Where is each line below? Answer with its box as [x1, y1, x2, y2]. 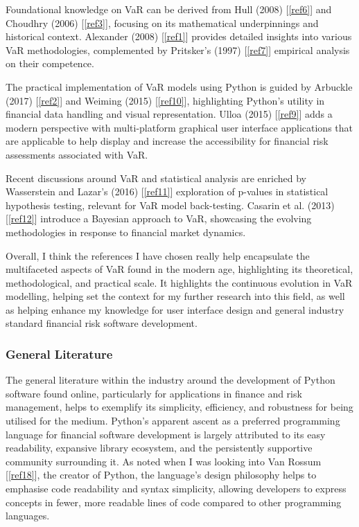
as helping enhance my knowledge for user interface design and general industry [6, 302, 344, 316]
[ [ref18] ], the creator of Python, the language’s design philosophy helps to [6, 467, 317, 482]
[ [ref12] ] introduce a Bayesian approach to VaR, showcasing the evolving [6, 211, 312, 226]
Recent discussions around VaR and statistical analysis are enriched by [6, 170, 306, 185]
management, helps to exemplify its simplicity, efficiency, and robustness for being [6, 400, 353, 414]
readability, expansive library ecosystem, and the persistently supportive [6, 440, 313, 455]
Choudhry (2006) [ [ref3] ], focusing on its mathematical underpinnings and [6, 15, 319, 30]
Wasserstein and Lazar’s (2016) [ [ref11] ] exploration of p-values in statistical [6, 184, 329, 199]
